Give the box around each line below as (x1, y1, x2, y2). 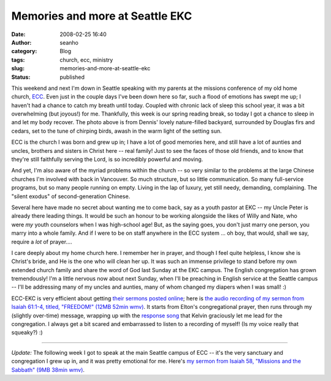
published (59, 73, 85, 81)
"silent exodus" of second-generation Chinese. (11, 193, 131, 200)
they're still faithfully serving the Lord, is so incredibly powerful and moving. (11, 156, 204, 163)
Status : (11, 73, 31, 81)
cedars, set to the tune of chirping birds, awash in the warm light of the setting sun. (11, 127, 222, 135)
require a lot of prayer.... (11, 238, 73, 245)
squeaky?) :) (11, 329, 43, 336)
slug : (11, 65, 25, 72)
